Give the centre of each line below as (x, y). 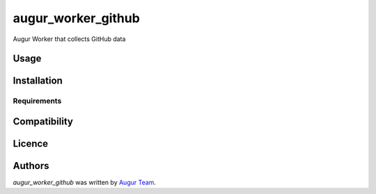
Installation (38, 81)
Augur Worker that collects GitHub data (69, 39)
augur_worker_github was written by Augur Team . (85, 183)
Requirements (37, 101)
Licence (31, 144)
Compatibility (43, 121)
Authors (31, 166)
